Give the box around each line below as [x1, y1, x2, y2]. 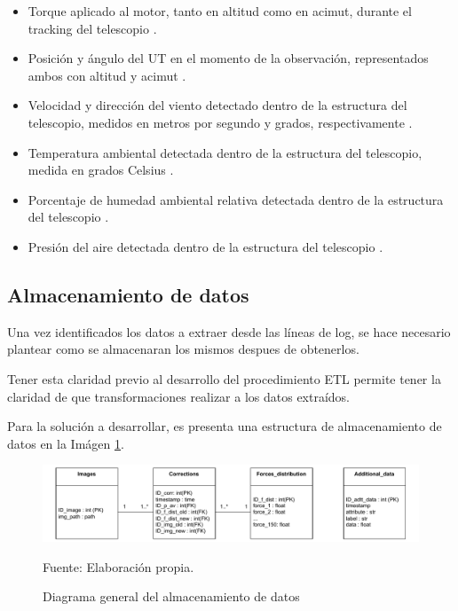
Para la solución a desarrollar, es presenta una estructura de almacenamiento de [7, 417, 442, 435]
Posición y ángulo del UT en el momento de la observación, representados [28, 49, 429, 67]
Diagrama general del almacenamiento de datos [43, 587, 300, 606]
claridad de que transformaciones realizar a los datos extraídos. [7, 387, 351, 405]
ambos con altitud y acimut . [28, 66, 186, 84]
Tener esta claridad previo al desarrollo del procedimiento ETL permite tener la [7, 369, 441, 388]
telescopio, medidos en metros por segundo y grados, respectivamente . [28, 113, 413, 131]
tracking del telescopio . [28, 19, 157, 37]
